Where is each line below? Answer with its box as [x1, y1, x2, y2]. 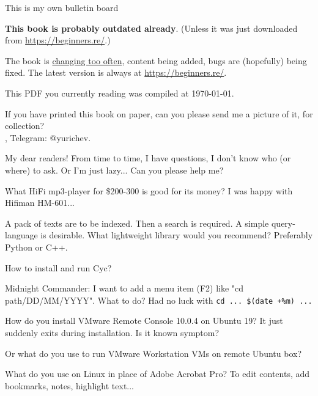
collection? [5, 119, 45, 132]
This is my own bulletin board [5, 1, 119, 13]
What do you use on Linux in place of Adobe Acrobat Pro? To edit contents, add [5, 367, 310, 380]
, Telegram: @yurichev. [5, 131, 91, 144]
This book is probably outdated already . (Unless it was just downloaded [5, 21, 298, 34]
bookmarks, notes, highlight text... [5, 379, 135, 392]
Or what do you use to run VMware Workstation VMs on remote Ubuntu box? [5, 346, 302, 359]
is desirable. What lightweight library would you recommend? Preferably [40, 229, 313, 241]
